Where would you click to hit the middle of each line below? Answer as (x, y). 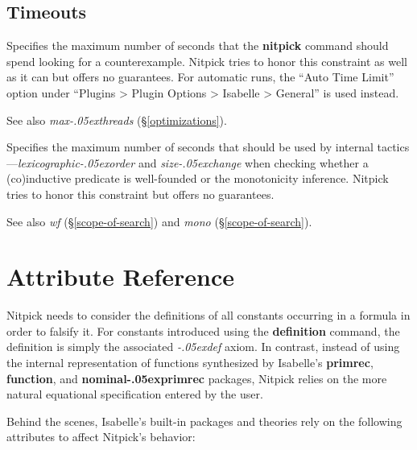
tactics (393, 147)
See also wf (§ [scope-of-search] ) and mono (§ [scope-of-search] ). (159, 221)
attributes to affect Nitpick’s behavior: (101, 437)
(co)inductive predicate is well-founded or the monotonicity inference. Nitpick (198, 178)
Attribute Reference (120, 277)
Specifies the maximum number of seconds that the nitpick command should (198, 45)
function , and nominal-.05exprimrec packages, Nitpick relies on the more (197, 378)
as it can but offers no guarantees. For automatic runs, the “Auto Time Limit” (200, 77)
